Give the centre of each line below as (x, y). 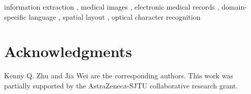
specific (15, 16)
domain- (234, 7)
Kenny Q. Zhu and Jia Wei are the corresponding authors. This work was (119, 76)
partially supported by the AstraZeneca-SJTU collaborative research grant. (121, 85)
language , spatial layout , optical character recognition (115, 16)
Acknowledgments (68, 51)
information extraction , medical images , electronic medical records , (112, 7)
